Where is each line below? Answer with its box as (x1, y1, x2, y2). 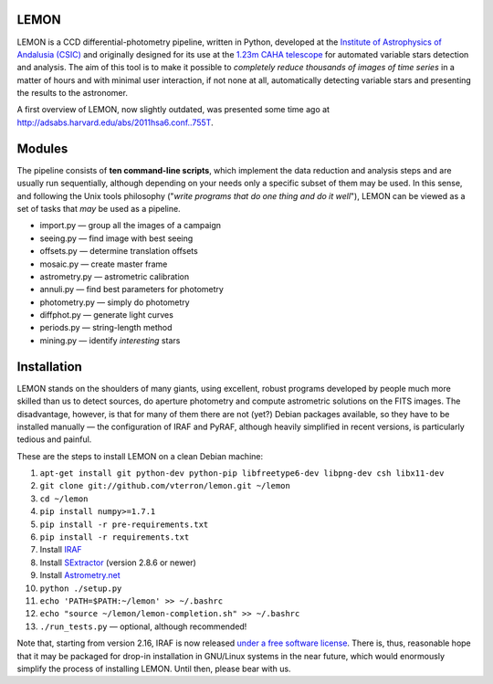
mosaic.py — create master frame (39, 258, 168, 269)
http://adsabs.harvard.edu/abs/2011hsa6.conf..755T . (16, 117, 214, 128)
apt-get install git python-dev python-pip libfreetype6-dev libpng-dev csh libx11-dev (39, 468, 445, 479)
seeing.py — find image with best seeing (39, 233, 194, 244)
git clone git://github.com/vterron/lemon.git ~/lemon (39, 480, 291, 491)
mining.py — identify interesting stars (39, 334, 181, 346)
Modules (16, 141, 68, 156)
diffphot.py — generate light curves (39, 310, 173, 321)
